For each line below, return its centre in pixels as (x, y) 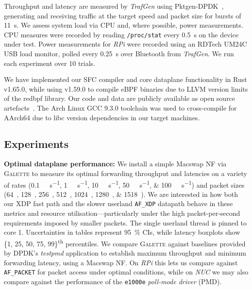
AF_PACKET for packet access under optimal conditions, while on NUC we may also (126, 272)
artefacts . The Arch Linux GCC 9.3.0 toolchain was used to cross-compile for (120, 108)
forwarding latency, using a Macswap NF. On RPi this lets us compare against (121, 262)
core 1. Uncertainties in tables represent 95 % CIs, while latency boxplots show (122, 232)
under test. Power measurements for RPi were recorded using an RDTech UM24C (126, 44)
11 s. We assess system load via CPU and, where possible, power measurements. (124, 25)
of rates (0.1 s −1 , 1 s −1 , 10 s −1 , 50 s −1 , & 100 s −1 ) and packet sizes (124, 184)
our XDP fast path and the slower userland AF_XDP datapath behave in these (118, 203)
